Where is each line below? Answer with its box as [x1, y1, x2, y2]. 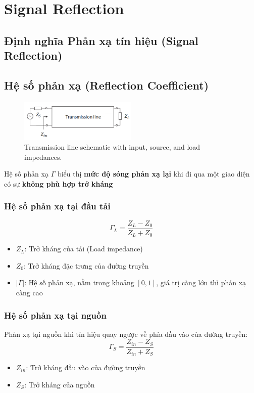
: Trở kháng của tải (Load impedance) [24, 243, 143, 254]
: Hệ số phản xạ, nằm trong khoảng [24, 277, 134, 288]
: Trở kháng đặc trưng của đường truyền [24, 260, 149, 271]
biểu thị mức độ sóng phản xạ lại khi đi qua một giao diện [57, 168, 250, 179]
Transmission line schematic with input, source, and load [24, 142, 200, 152]
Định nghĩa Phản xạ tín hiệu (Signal [4, 32, 198, 48]
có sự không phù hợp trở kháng [4, 178, 113, 189]
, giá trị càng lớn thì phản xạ [156, 277, 246, 288]
